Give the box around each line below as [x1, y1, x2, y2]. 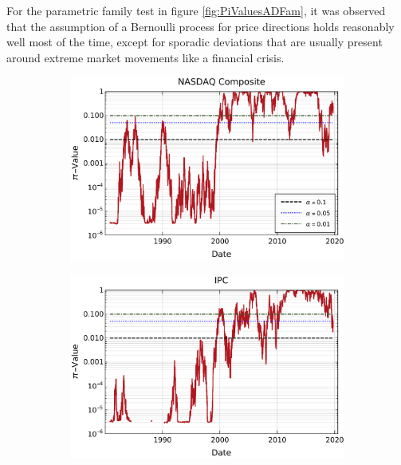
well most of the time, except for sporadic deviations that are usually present [6, 33, 383, 50]
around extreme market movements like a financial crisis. [6, 49, 285, 65]
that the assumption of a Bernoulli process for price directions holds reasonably [6, 18, 395, 34]
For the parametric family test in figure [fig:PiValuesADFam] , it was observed [6, 2, 386, 18]
